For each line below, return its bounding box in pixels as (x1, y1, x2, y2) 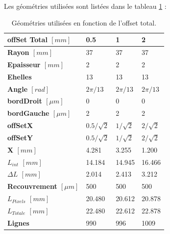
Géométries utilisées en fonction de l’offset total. (11, 17, 157, 27)
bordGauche (7, 108, 49, 118)
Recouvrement (7, 181, 57, 191)
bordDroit (7, 96, 42, 106)
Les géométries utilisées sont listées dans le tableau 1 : (4, 1, 167, 11)
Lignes (7, 217, 29, 228)
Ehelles (7, 71, 32, 81)
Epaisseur (7, 59, 41, 69)
